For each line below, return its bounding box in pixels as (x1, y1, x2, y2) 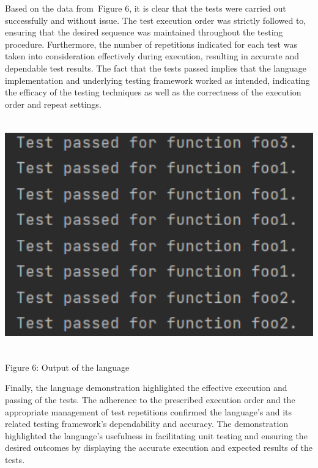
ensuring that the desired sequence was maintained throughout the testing (5, 26, 283, 39)
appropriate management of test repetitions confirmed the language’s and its (5, 405, 292, 418)
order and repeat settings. (5, 97, 102, 110)
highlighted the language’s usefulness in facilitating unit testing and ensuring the (5, 429, 308, 442)
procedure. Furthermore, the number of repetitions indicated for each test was (5, 37, 297, 50)
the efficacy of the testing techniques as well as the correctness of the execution (5, 86, 301, 98)
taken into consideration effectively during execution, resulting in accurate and (5, 50, 299, 62)
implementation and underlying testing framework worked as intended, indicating (5, 73, 310, 86)
